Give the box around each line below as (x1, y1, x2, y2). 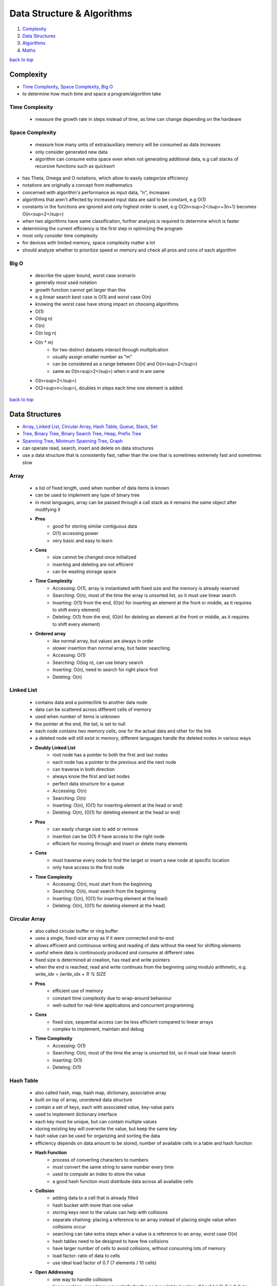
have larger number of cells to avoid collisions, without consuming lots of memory (52, 1245, 226, 1252)
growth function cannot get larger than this (35, 287, 126, 293)
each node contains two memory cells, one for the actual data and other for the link (35, 728, 212, 734)
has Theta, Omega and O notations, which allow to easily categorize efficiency (22, 175, 188, 181)
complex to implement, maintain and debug (52, 1026, 144, 1032)
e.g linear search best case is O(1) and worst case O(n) (35, 294, 151, 300)
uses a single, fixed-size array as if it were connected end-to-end (35, 935, 174, 941)
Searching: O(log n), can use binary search (52, 659, 144, 666)
